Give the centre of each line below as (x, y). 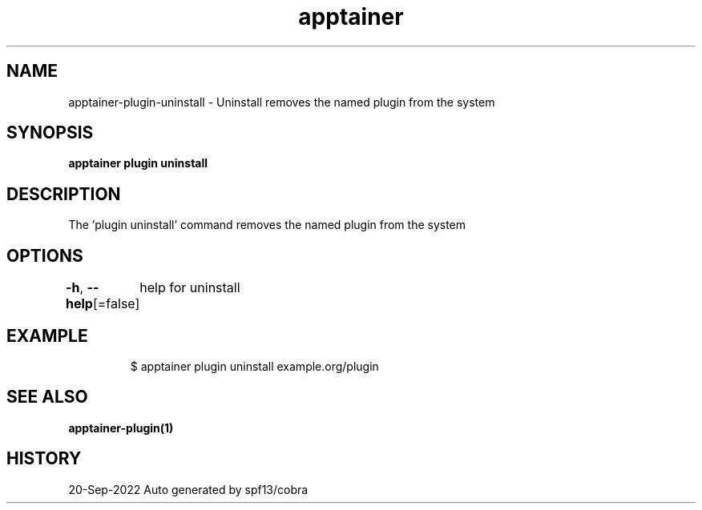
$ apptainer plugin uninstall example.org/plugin (254, 366)
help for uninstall (190, 288)
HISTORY (44, 459)
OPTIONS (45, 255)
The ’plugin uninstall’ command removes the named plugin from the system (267, 225)
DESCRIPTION (64, 194)
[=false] (116, 304)
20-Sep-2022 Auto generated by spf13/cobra (188, 489)
